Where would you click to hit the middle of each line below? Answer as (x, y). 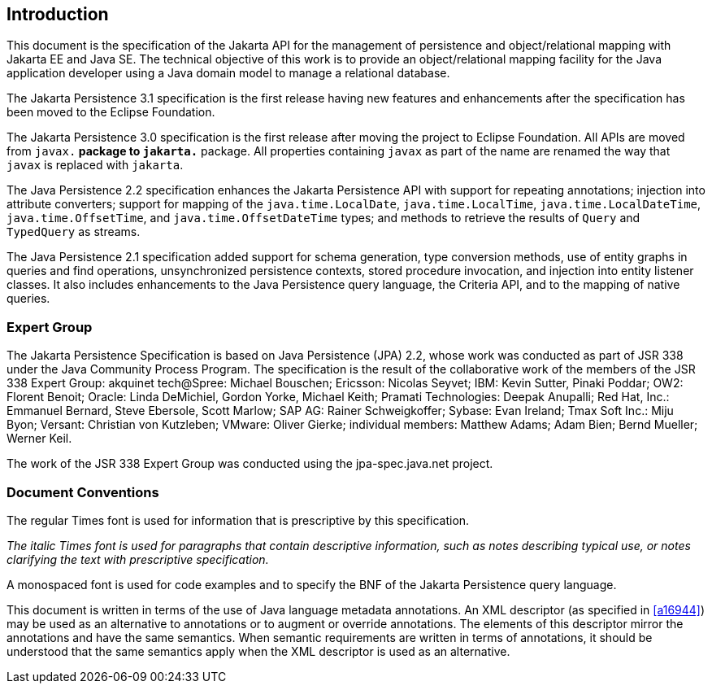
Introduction (58, 14)
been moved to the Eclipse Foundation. (111, 112)
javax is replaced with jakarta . (95, 165)
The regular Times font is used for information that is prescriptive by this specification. (238, 520)
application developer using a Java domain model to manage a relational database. (228, 73)
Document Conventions (83, 492)
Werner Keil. (39, 439)
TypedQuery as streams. (74, 232)
